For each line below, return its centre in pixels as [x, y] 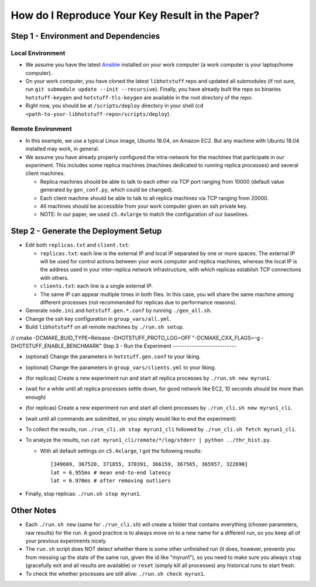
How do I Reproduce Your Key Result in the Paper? [135, 15]
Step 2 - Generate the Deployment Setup [86, 231]
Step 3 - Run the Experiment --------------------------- [170, 346]
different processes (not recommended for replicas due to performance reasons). [138, 302]
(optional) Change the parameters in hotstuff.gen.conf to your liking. [113, 356]
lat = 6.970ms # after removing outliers [111, 480]
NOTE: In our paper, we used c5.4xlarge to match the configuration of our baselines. [145, 214]
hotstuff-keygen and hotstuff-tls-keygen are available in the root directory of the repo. [139, 97]
